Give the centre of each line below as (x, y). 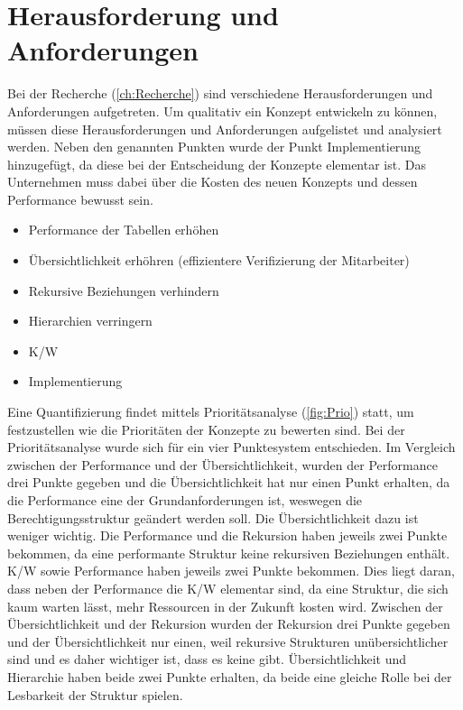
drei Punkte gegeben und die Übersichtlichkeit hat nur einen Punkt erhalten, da (229, 482)
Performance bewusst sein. (80, 199)
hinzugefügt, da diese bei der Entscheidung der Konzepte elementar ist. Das (217, 164)
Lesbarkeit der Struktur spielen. (95, 694)
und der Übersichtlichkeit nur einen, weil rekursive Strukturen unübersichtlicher (228, 641)
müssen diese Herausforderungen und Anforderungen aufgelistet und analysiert (225, 129)
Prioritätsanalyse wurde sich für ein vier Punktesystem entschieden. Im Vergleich (231, 447)
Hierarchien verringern (90, 321)
